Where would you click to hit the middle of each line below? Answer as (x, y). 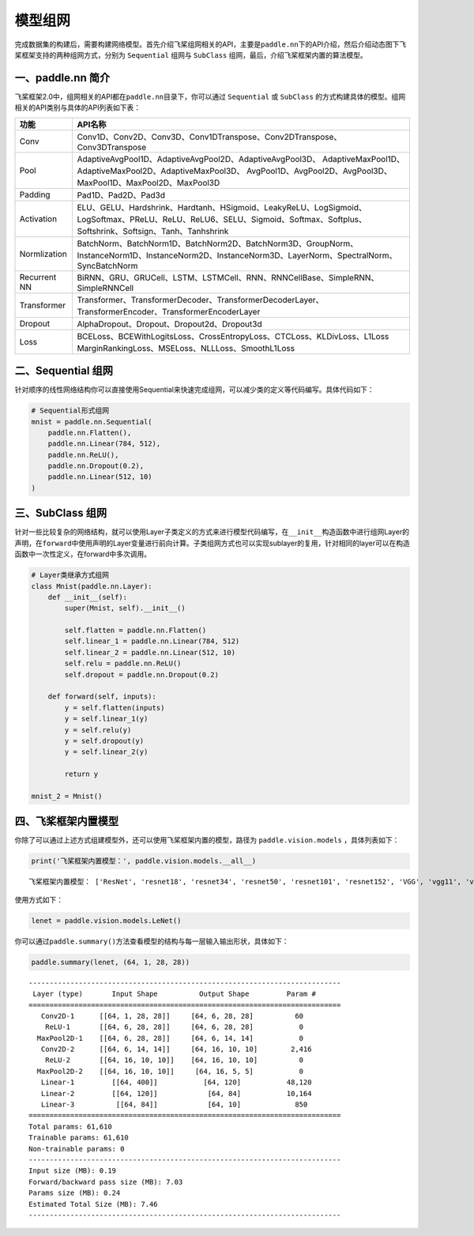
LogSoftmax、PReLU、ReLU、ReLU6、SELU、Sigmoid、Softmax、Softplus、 (222, 219)
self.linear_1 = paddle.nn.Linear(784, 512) (152, 641)
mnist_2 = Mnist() (67, 796)
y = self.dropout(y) (104, 740)
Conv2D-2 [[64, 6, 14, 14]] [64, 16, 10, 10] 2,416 (176, 1049)
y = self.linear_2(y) (106, 752)
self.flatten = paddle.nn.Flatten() (135, 631)
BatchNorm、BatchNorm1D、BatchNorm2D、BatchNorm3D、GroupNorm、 (218, 243)
